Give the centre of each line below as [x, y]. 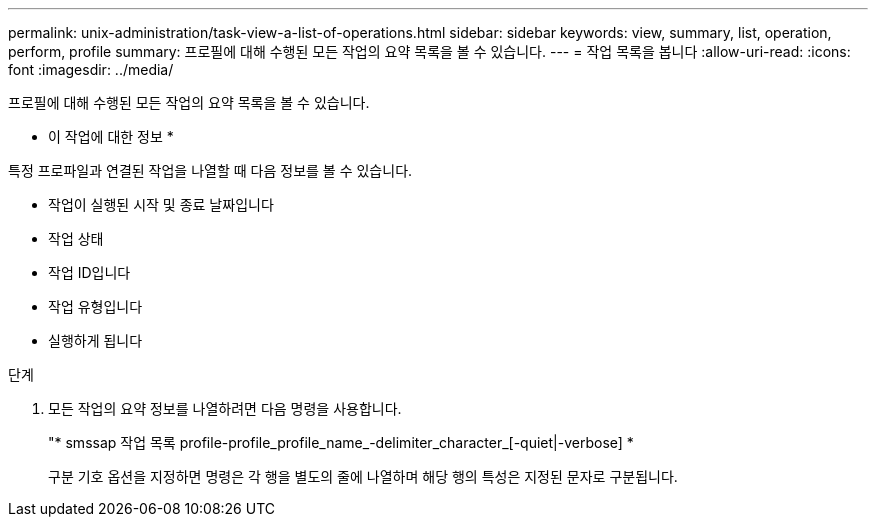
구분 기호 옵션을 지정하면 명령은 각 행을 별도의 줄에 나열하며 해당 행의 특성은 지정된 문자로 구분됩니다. [363, 476]
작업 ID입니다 [89, 272]
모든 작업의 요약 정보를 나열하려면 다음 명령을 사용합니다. [225, 408]
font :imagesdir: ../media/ [91, 69]
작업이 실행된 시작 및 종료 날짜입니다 [161, 204]
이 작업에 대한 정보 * [111, 136]
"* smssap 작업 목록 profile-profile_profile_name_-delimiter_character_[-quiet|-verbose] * [341, 442]
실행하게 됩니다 [95, 340]
